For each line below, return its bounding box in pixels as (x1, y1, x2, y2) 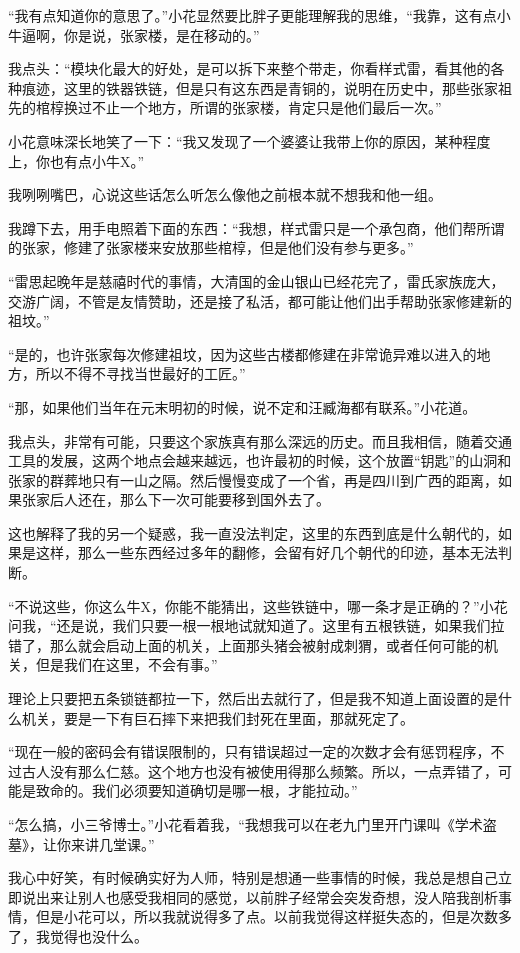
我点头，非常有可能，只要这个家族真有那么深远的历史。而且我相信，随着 (8, 430, 484, 451)
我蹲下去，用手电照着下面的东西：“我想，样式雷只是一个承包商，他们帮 (8, 217, 477, 238)
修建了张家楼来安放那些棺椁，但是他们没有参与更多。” (63, 237, 414, 258)
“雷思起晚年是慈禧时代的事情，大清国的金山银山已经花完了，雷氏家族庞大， (8, 270, 505, 291)
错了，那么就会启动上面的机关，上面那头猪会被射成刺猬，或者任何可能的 (8, 634, 484, 655)
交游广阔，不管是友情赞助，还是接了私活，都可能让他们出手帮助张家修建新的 (8, 290, 512, 311)
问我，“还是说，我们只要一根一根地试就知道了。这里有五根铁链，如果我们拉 (8, 615, 505, 636)
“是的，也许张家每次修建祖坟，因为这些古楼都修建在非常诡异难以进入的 (8, 343, 477, 364)
